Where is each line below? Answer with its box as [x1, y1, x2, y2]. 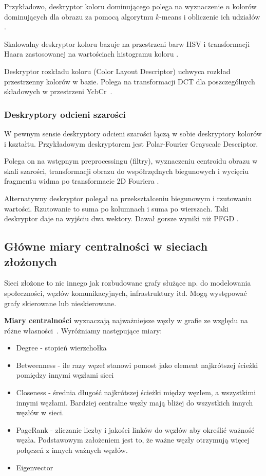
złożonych [4, 253, 57, 269]
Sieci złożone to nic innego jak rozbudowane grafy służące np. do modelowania [4, 277, 251, 288]
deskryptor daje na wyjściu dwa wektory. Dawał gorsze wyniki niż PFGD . [4, 213, 239, 224]
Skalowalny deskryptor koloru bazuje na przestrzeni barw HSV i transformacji [4, 38, 250, 49]
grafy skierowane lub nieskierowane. [4, 297, 117, 308]
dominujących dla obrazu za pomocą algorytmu [4, 11, 154, 22]
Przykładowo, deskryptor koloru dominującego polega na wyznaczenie [4, 1, 223, 11]
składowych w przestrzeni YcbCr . [4, 86, 112, 97]
